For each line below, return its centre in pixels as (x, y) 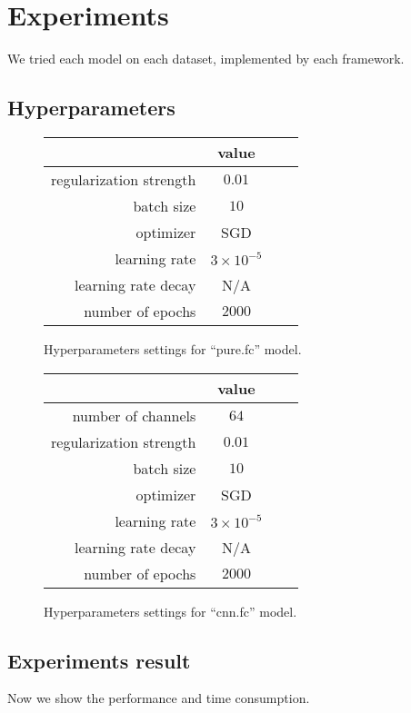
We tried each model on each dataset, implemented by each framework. (206, 59)
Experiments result (99, 660)
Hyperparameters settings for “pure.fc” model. (173, 348)
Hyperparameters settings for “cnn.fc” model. (170, 611)
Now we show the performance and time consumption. (159, 698)
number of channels (134, 415)
